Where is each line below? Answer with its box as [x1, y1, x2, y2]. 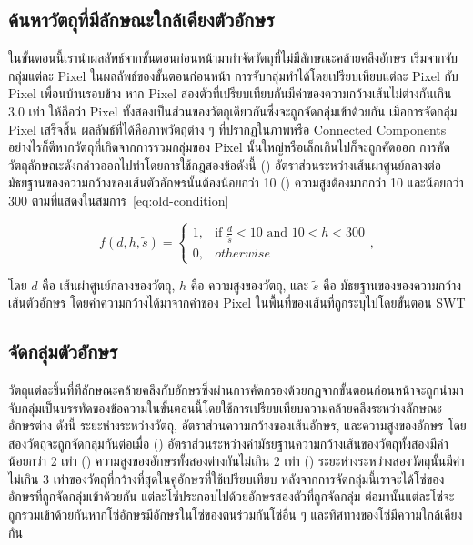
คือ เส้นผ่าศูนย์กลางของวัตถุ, [42, 275, 176, 294]
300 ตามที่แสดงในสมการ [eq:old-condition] [8, 190, 229, 209]
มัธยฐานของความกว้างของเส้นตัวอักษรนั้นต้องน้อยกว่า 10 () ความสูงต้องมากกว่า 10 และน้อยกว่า [8, 173, 464, 192]
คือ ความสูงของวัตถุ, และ [190, 275, 309, 294]
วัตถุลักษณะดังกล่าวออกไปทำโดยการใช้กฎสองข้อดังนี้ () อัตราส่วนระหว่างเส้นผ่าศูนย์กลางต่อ [8, 155, 441, 174]
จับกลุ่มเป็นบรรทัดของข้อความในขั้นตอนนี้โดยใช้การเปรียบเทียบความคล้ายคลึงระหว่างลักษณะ [8, 398, 442, 417]
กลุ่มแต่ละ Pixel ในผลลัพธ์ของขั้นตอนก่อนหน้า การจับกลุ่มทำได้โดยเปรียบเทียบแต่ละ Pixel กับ [8, 66, 458, 85]
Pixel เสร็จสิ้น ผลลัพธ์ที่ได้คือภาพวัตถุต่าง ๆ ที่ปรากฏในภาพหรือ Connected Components [8, 119, 447, 138]
